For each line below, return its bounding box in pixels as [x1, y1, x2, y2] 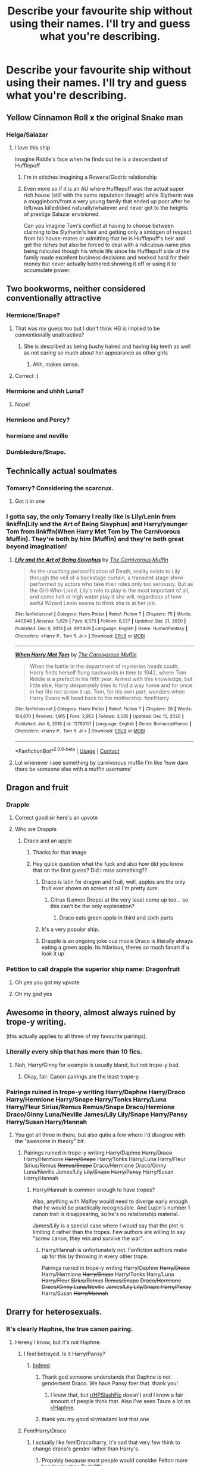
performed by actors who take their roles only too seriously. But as [29, 580, 193, 587]
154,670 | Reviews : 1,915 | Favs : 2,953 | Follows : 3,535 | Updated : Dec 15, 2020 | [14, 713, 184, 719]
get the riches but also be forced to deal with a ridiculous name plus [23, 241, 191, 248]
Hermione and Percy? [6, 416, 70, 424]
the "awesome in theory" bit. [14, 1137, 86, 1144]
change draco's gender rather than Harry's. [32, 1445, 140, 1452]
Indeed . [32, 1361, 52, 1369]
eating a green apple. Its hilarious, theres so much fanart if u [41, 943, 189, 951]
